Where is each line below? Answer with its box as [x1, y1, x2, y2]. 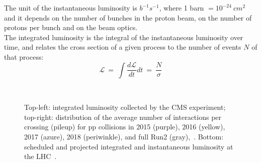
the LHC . [24, 151, 57, 161]
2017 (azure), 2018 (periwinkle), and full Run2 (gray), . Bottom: [24, 131, 224, 141]
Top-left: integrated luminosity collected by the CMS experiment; [24, 102, 226, 112]
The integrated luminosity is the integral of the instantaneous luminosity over [4, 32, 243, 42]
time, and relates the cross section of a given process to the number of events [4, 42, 241, 52]
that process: [4, 51, 44, 62]
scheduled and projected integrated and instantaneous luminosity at [24, 141, 233, 151]
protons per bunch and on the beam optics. [4, 22, 138, 33]
